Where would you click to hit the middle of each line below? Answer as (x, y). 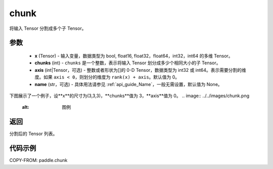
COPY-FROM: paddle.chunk (38, 160)
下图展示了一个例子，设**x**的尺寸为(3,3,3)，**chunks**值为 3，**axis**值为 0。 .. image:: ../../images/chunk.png (129, 96)
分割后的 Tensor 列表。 (33, 134)
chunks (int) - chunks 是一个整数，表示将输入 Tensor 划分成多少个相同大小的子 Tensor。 (128, 63)
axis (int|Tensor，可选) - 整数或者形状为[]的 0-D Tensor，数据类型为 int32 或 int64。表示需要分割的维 (140, 70)
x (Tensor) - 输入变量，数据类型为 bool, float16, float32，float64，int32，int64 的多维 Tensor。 (134, 56)
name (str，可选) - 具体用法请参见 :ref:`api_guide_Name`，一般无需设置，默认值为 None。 (128, 84)
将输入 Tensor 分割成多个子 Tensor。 (48, 28)
